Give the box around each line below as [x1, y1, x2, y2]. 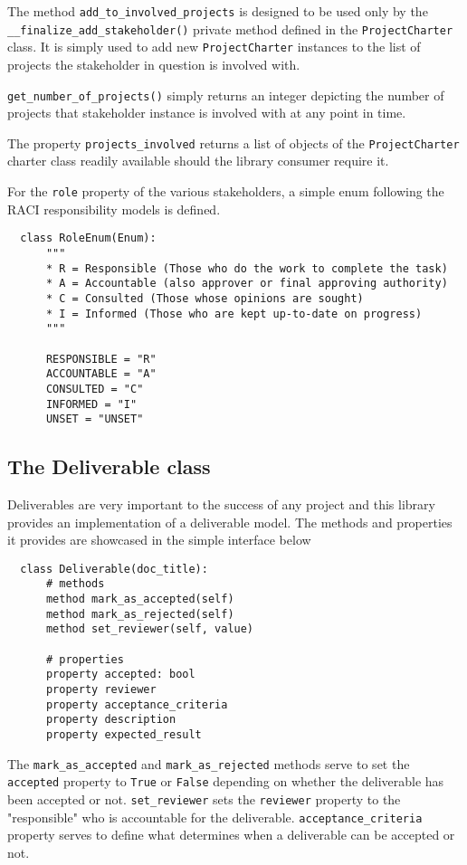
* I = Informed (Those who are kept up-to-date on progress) [45, 307, 423, 320]
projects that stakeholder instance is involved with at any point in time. [7, 103, 406, 122]
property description [45, 713, 176, 727]
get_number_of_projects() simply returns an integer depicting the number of [7, 85, 444, 104]
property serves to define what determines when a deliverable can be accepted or [7, 825, 455, 844]
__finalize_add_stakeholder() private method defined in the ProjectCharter [7, 19, 453, 38]
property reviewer [45, 683, 157, 697]
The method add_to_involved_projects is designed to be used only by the [7, 2, 428, 20]
